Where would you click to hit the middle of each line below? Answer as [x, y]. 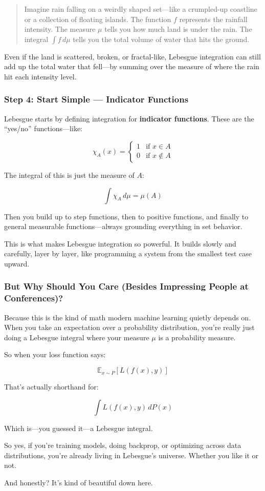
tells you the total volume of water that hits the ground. [161, 39]
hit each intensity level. [40, 76]
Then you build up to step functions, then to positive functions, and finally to [126, 216]
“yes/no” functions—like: [43, 128]
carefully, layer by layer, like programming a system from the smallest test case [128, 253]
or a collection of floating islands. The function [98, 19]
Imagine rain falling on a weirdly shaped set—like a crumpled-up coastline [141, 9]
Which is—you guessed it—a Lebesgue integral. [79, 428]
